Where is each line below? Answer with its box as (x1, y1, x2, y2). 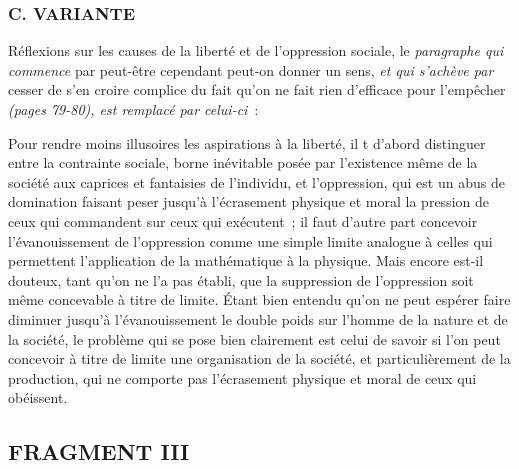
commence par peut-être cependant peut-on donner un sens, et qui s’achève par (8, 59, 494, 80)
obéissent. (8, 387, 68, 408)
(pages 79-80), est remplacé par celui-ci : (8, 99, 259, 119)
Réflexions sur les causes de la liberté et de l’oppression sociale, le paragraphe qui (8, 40, 504, 61)
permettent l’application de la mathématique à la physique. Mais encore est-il (8, 250, 484, 271)
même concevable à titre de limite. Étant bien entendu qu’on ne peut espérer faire (8, 289, 511, 310)
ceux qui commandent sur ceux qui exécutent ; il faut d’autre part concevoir (8, 210, 478, 231)
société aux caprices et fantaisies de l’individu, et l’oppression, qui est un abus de (8, 171, 505, 192)
